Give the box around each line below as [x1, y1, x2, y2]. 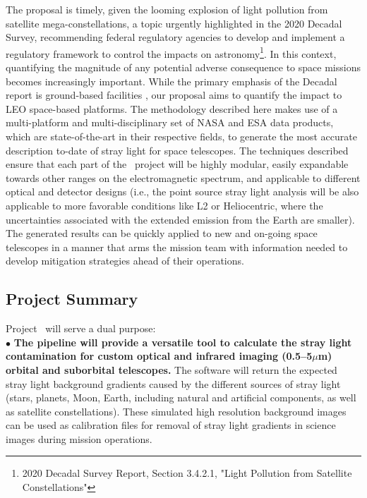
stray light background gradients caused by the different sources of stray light [6, 376, 341, 391]
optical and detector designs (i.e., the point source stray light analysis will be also [6, 184, 359, 199]
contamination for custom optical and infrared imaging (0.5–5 [6, 348, 313, 363]
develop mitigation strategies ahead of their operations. [6, 253, 244, 268]
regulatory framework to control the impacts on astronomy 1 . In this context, [6, 44, 337, 61]
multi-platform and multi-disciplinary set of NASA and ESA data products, [6, 115, 334, 130]
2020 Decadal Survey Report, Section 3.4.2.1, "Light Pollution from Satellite [22, 466, 352, 480]
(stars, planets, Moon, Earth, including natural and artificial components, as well [6, 390, 356, 405]
